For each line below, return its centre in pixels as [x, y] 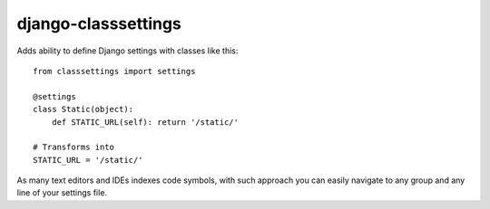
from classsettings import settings [114, 71]
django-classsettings [99, 24]
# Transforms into [74, 147]
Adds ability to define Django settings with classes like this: [127, 51]
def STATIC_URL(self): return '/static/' [145, 122]
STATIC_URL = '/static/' [88, 160]
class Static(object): [83, 109]
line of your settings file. [62, 193]
